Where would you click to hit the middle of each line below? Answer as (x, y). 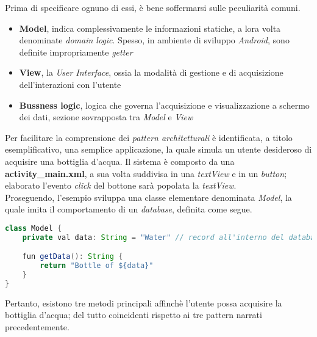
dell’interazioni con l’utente (70, 84)
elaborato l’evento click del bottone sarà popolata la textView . (121, 185)
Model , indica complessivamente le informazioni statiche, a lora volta (150, 28)
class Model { (34, 228)
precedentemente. (37, 327)
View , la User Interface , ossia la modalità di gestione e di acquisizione (151, 72)
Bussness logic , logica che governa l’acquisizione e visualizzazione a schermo (164, 105)
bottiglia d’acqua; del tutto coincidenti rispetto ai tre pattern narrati (134, 315)
